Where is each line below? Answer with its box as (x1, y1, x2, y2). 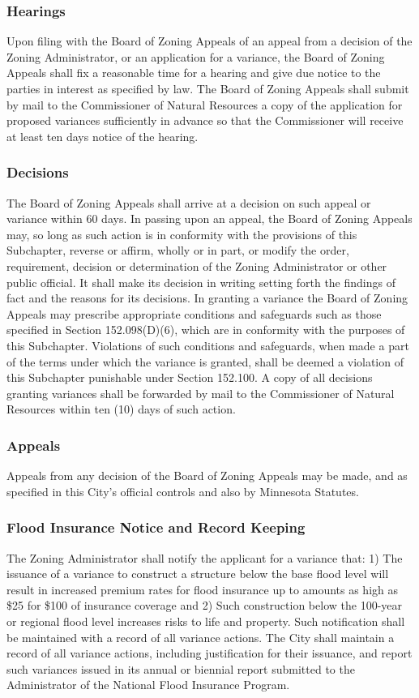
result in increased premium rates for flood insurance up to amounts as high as (6, 580, 398, 597)
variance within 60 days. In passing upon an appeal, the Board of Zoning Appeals (6, 210, 413, 227)
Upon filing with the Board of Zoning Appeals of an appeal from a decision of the (6, 32, 413, 49)
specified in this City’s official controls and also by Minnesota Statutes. (6, 482, 359, 499)
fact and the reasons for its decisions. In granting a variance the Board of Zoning (6, 289, 408, 306)
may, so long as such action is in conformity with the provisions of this (6, 225, 357, 242)
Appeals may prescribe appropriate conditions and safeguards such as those (6, 305, 382, 322)
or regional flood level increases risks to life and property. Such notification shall (6, 612, 405, 629)
